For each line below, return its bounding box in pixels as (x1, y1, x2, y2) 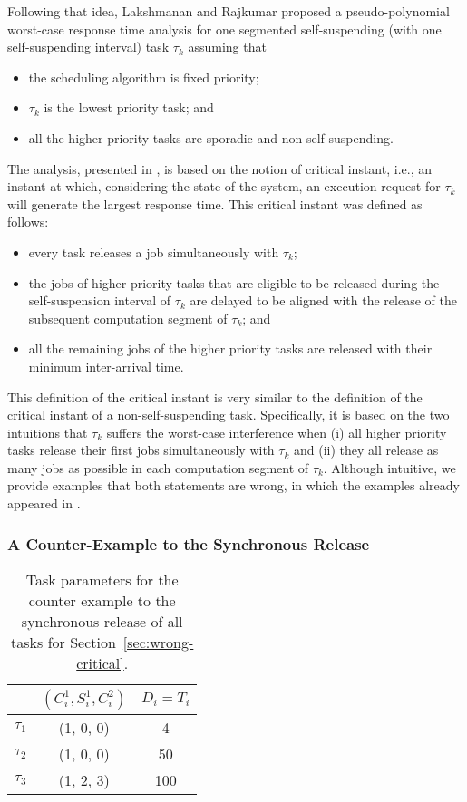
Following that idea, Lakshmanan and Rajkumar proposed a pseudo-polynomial (7, 2, 450, 20)
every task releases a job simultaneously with (28, 242, 279, 261)
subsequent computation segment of (28, 308, 228, 327)
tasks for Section (11, 631, 116, 652)
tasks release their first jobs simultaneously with (7, 440, 275, 459)
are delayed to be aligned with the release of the (190, 291, 457, 310)
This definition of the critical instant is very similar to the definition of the (7, 387, 423, 406)
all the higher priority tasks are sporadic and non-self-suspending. (28, 128, 394, 147)
